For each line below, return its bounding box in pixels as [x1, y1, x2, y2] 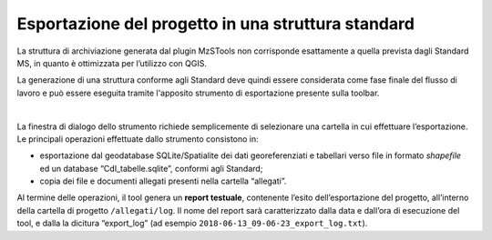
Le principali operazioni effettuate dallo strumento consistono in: [16, 133, 259, 145]
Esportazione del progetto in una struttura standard [16, 14, 415, 34]
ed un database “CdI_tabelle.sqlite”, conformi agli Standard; [39, 163, 263, 174]
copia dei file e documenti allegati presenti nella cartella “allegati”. [39, 175, 287, 186]
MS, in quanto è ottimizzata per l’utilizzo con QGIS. [16, 57, 208, 68]
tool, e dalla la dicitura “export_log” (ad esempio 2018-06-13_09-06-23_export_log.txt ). [16, 218, 368, 229]
